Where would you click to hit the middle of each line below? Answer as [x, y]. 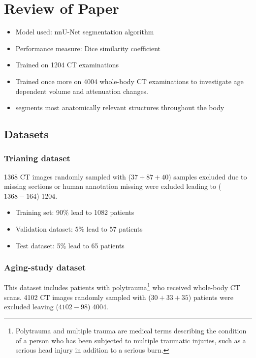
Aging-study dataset [45, 267]
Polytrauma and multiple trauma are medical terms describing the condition [131, 330]
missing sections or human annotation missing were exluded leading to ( [113, 186]
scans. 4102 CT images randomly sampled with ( [78, 297]
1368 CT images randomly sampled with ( [68, 176]
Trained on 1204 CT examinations [67, 65]
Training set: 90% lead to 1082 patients [75, 212]
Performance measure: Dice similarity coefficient [88, 48]
